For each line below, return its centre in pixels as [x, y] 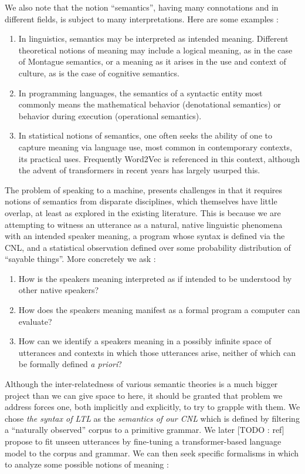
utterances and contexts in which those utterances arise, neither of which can [157, 352]
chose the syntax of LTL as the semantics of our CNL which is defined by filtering [152, 418]
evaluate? [35, 321]
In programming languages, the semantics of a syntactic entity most [140, 93]
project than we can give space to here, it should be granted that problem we [144, 395]
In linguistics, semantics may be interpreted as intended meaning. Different [153, 38]
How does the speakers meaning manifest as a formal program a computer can [159, 310]
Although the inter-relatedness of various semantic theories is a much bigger [141, 384]
